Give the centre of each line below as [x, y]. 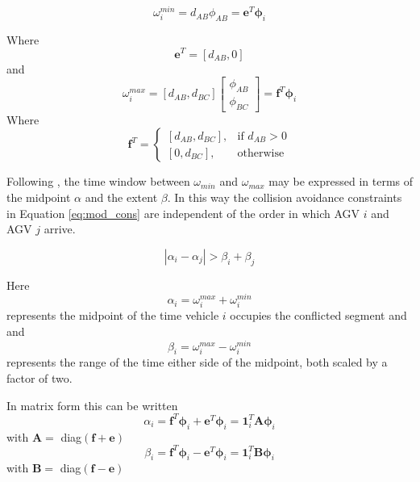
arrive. [60, 229]
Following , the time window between [98, 181]
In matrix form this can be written [92, 405]
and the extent [121, 197]
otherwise [261, 153]
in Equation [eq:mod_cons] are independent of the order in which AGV [183, 213]
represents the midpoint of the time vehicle [113, 315]
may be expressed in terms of [341, 181]
